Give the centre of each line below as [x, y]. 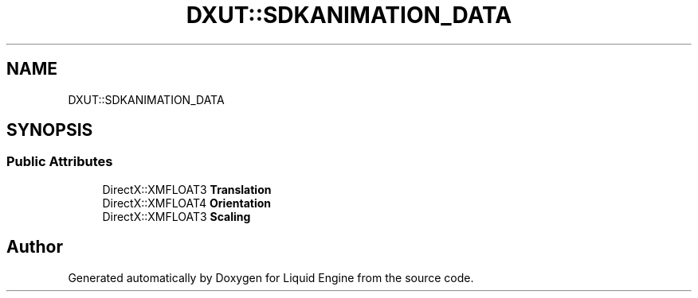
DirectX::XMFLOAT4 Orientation [186, 203]
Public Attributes [60, 162]
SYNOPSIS [50, 130]
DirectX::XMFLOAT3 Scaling [176, 216]
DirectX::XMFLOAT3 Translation [187, 189]
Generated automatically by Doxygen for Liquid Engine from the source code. [271, 277]
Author [35, 247]
